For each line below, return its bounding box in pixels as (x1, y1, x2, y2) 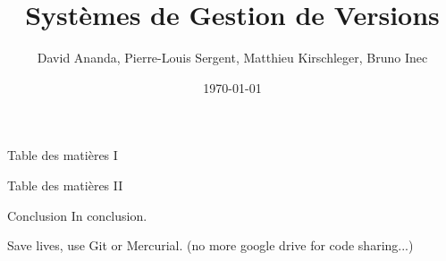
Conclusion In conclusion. (7, 206, 147, 224)
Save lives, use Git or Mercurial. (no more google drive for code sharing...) (7, 236, 414, 255)
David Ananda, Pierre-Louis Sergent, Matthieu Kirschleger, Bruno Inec (37, 48, 428, 67)
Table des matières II (7, 175, 123, 194)
